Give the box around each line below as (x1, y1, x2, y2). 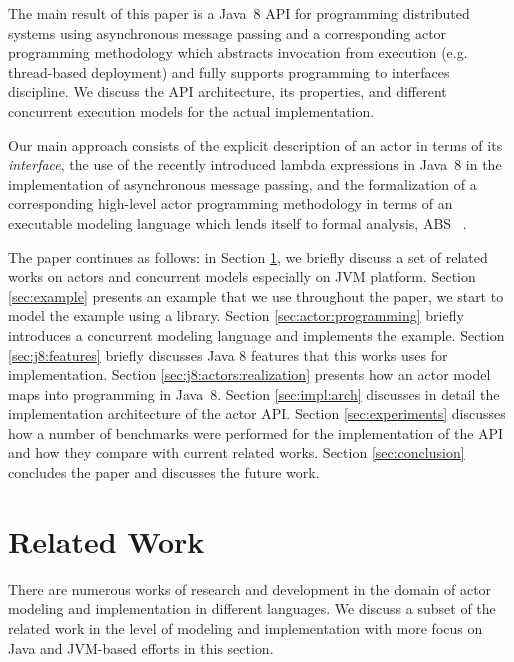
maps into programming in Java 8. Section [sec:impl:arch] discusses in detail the (8, 383, 500, 404)
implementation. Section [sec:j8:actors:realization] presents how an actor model (8, 364, 491, 385)
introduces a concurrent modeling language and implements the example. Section (8, 324, 505, 345)
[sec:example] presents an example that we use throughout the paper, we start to (8, 285, 504, 306)
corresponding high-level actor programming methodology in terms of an (8, 193, 453, 214)
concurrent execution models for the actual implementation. (8, 100, 375, 121)
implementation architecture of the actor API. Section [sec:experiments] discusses (8, 403, 506, 424)
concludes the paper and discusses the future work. (8, 462, 320, 483)
